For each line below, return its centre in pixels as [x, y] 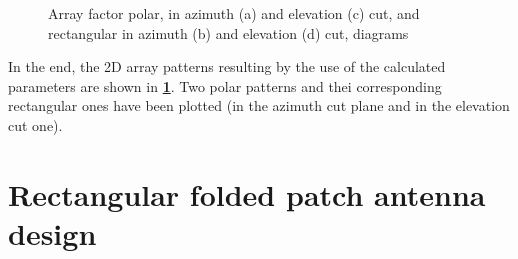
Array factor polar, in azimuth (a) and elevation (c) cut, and [234, 13]
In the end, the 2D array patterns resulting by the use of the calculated [227, 66]
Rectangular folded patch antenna [247, 193]
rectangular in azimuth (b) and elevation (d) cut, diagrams [228, 32]
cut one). [35, 124]
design [52, 232]
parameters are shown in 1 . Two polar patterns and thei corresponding [225, 85]
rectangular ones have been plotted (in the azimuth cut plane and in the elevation [259, 105]
